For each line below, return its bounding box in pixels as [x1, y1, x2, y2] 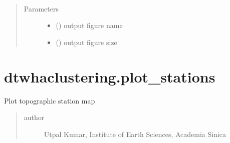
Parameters [24, 3, 59, 13]
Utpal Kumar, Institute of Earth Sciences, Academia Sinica [44, 128, 226, 139]
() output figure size [56, 36, 117, 47]
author [24, 112, 45, 122]
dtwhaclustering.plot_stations [4, 66, 215, 86]
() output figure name [56, 20, 123, 30]
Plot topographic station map [4, 95, 95, 105]
